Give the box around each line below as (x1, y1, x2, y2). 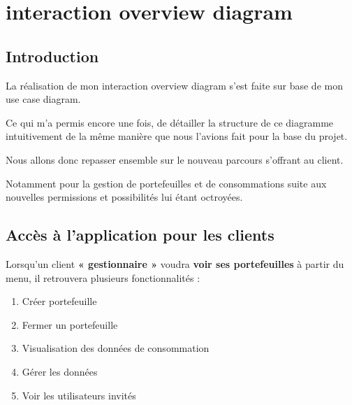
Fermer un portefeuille (22, 317, 118, 332)
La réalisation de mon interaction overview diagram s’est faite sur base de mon (6, 78, 343, 92)
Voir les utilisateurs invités (22, 388, 136, 402)
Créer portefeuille (22, 294, 97, 308)
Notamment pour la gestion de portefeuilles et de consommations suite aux (6, 176, 327, 190)
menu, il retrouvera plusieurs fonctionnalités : (6, 270, 200, 285)
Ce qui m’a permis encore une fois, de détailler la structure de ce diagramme (6, 115, 334, 129)
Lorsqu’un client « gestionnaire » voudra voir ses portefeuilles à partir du (6, 256, 344, 271)
